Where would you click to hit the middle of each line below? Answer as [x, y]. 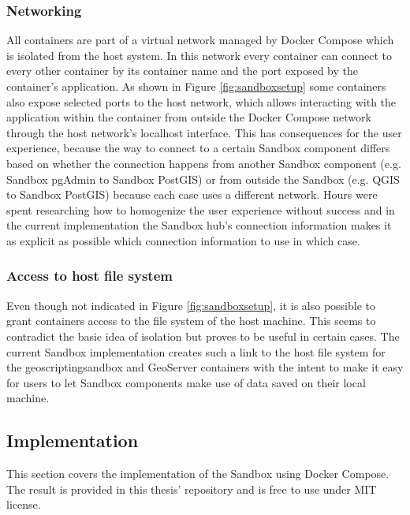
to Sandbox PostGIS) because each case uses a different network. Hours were [192, 194]
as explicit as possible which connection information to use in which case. [183, 240]
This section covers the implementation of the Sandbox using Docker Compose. [198, 474]
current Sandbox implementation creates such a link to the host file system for [196, 351]
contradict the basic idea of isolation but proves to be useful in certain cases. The [203, 336]
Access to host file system [89, 276]
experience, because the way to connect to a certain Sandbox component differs [198, 148]
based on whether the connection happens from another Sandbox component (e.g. [204, 163]
